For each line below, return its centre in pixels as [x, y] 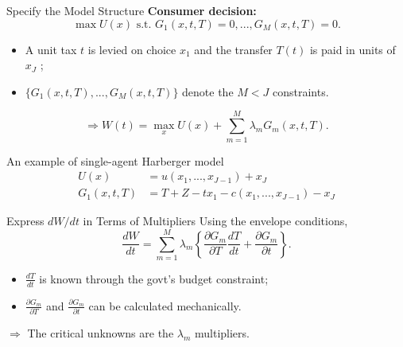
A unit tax [51, 49]
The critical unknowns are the [101, 333]
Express [25, 221]
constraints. [300, 91]
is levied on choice [132, 49]
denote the [208, 91]
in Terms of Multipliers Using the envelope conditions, [215, 221]
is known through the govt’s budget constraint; [154, 278]
